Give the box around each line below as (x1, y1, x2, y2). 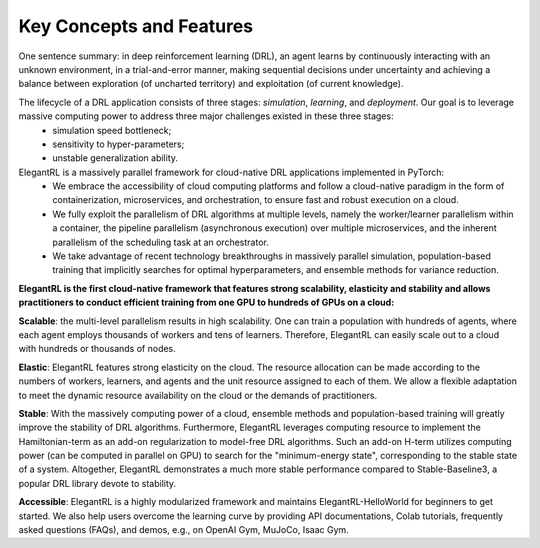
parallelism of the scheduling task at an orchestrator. (52, 236, 269, 248)
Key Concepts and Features (18, 15, 254, 37)
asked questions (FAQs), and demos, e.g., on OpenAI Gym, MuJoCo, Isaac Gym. (18, 524, 349, 536)
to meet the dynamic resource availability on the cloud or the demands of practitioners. (18, 389, 378, 401)
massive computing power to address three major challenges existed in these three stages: (18, 110, 394, 122)
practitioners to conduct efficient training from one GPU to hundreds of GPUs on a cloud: (18, 296, 395, 309)
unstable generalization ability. (52, 152, 179, 164)
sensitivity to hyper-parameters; (52, 138, 185, 150)
